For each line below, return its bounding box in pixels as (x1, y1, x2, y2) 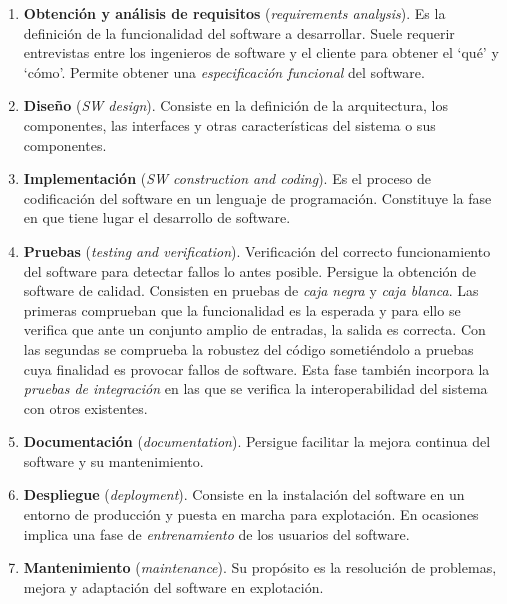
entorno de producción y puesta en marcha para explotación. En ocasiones (23, 504, 479, 525)
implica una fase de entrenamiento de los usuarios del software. (23, 523, 410, 544)
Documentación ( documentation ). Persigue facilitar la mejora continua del (23, 431, 491, 452)
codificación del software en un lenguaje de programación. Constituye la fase (23, 187, 492, 208)
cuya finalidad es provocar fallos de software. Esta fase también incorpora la (23, 358, 490, 379)
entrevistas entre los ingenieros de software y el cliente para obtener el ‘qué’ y (23, 42, 499, 63)
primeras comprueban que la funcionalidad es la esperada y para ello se (23, 299, 461, 320)
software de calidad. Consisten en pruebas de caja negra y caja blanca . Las (23, 280, 479, 301)
